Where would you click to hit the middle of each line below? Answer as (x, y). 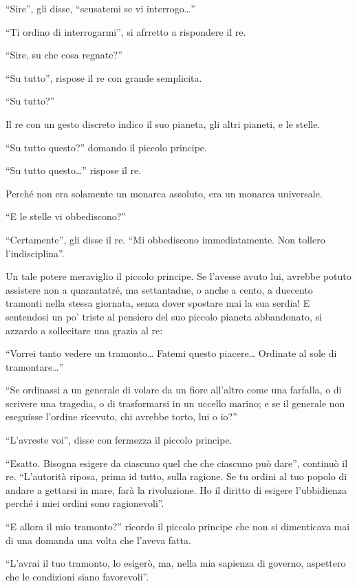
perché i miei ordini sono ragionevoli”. (85, 503)
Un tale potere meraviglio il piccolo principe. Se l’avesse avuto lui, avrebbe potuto (178, 276)
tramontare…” (35, 366)
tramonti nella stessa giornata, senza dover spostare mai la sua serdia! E (158, 303)
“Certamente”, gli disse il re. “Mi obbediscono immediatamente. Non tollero (165, 239)
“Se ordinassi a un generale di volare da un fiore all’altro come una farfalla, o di (174, 390)
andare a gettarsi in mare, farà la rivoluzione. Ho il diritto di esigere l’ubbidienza (176, 489)
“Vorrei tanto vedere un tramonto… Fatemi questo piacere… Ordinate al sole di (171, 353)
